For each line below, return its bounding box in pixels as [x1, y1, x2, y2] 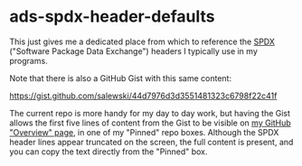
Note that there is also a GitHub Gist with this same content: [9, 72, 232, 83]
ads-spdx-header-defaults [9, 6, 215, 27]
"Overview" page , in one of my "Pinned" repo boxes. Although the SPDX [9, 126, 279, 137]
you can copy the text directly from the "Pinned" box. [9, 146, 208, 157]
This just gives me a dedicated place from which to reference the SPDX [9, 36, 276, 47]
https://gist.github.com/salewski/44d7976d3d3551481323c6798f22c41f [9, 90, 278, 101]
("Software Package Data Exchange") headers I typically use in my [9, 45, 258, 56]
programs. [9, 55, 48, 66]
